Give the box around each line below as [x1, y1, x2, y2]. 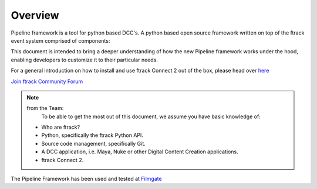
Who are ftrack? [41, 123, 80, 131]
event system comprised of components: [11, 37, 110, 44]
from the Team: [26, 105, 64, 112]
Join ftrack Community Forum [11, 78, 83, 85]
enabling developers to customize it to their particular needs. [11, 56, 158, 63]
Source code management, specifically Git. [41, 140, 146, 147]
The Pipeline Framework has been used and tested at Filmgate [11, 176, 162, 183]
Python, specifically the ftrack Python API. [41, 132, 144, 139]
